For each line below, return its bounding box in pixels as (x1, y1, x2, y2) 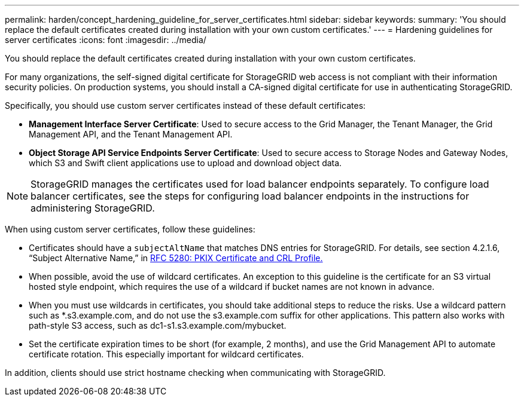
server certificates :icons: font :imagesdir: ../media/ (5, 35, 206, 45)
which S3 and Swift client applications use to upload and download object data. (29, 158, 342, 168)
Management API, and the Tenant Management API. (29, 129, 233, 139)
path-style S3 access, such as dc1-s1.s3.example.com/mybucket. (29, 320, 287, 330)
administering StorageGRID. (31, 202, 155, 214)
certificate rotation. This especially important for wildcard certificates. (29, 349, 304, 359)
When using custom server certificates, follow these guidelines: (5, 224, 255, 234)
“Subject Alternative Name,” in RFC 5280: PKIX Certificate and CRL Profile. (29, 253, 323, 263)
